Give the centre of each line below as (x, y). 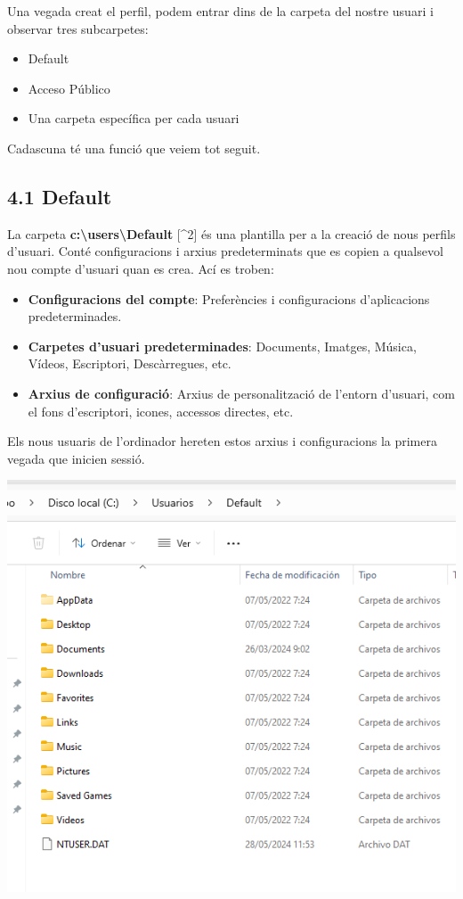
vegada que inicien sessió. (76, 458)
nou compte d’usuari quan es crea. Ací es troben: (141, 268)
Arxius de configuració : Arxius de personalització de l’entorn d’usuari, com (241, 393)
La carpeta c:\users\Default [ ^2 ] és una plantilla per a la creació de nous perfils (231, 233)
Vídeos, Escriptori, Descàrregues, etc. (130, 363)
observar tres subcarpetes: (78, 28)
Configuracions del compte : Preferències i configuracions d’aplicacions (229, 298)
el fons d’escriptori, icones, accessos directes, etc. (161, 411)
